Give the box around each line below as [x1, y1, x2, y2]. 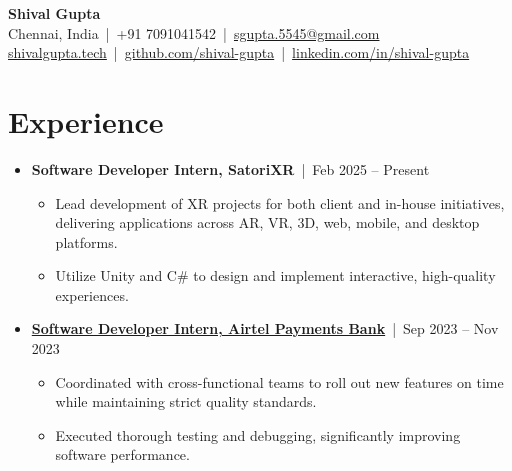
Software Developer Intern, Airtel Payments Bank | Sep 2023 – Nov [31, 318, 499, 339]
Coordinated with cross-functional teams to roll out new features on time [55, 371, 504, 392]
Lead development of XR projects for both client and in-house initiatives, [55, 192, 505, 213]
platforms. [55, 231, 118, 252]
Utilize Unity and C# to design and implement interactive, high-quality [55, 265, 496, 286]
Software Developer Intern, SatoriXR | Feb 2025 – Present [31, 158, 430, 179]
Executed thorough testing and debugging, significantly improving [55, 424, 461, 445]
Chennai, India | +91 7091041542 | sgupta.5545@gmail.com [8, 22, 380, 43]
